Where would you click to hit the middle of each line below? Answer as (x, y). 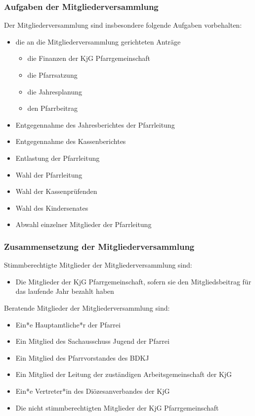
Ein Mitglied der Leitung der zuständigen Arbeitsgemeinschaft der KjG (124, 374)
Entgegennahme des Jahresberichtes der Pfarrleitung (95, 124)
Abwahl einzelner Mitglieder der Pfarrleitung (84, 224)
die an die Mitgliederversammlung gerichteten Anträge (98, 41)
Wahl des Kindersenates (52, 208)
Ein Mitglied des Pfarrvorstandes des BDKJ (82, 357)
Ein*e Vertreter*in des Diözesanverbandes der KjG (93, 391)
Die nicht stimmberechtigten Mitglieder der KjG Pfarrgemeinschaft (117, 407)
